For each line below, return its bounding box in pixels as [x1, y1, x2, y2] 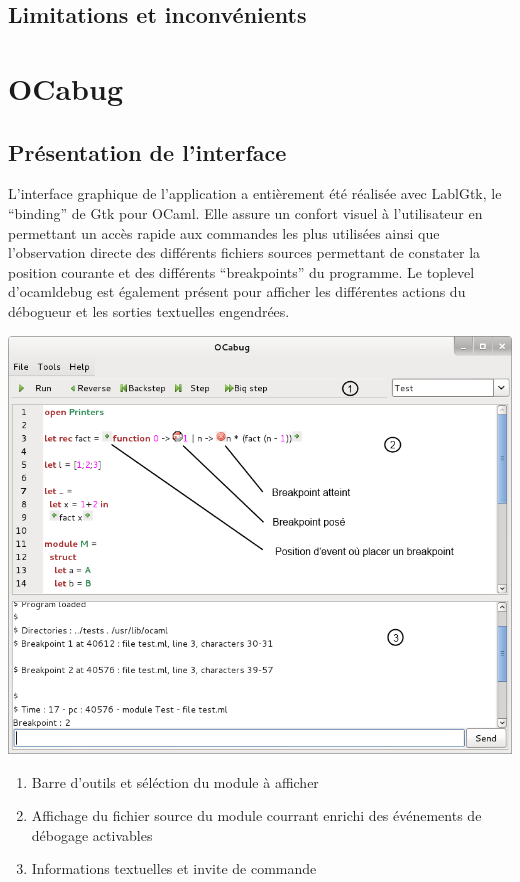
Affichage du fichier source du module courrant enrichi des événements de [31, 805, 482, 826]
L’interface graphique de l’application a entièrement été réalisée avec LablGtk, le [8, 183, 502, 204]
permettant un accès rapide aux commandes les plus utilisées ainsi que [8, 222, 440, 243]
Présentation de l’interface [8, 136, 287, 167]
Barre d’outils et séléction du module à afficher [31, 771, 319, 792]
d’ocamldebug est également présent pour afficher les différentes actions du [8, 281, 466, 302]
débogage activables [31, 824, 153, 845]
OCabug [8, 67, 123, 108]
